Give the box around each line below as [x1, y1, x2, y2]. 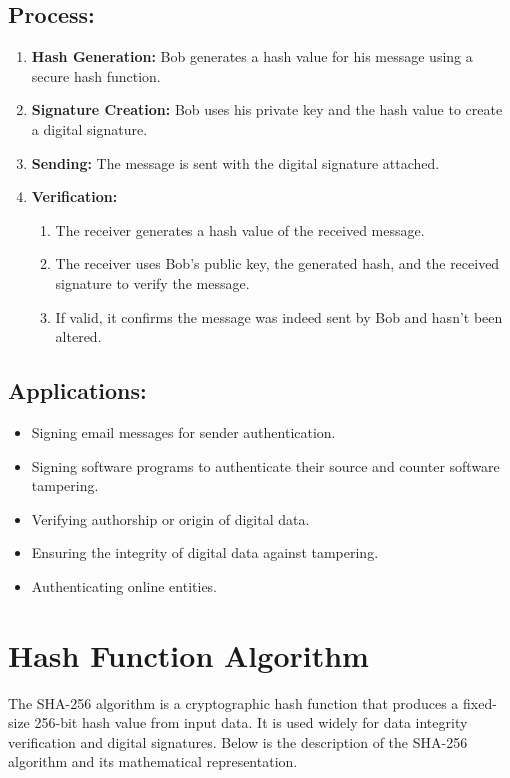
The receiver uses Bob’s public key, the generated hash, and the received [55, 253, 500, 274]
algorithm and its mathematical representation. [8, 751, 298, 772]
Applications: [8, 375, 147, 406]
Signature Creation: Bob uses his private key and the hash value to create [31, 99, 503, 120]
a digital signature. [31, 118, 148, 139]
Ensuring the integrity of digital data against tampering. [31, 542, 379, 563]
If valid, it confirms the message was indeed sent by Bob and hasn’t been [55, 306, 503, 327]
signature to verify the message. [55, 272, 250, 293]
